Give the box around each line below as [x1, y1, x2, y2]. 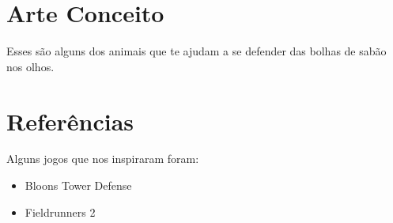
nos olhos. [6, 58, 55, 74]
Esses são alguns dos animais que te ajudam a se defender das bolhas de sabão [6, 43, 387, 59]
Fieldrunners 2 [25, 203, 96, 220]
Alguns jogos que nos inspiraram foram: [6, 150, 199, 167]
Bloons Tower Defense [25, 177, 132, 194]
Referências [6, 104, 134, 137]
